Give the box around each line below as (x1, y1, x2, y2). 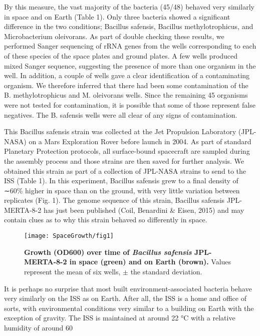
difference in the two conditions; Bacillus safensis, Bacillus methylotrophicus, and (4, 21, 253, 32)
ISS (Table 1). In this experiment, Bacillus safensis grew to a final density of (4, 175, 238, 186)
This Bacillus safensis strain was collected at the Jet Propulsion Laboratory (4, 126, 236, 137)
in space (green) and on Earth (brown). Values (69, 256, 231, 267)
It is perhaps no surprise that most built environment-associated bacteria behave (4, 283, 252, 293)
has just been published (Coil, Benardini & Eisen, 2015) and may (43, 204, 244, 215)
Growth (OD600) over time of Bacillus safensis (24, 246, 192, 257)
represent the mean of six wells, (24, 266, 121, 276)
